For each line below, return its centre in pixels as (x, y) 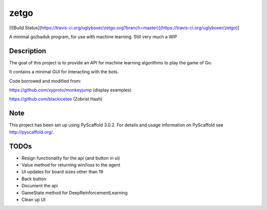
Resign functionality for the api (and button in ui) (71, 158)
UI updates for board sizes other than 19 (62, 172)
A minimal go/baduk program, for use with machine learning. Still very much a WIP (93, 37)
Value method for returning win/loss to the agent (71, 165)
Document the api (40, 186)
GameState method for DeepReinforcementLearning (75, 193)
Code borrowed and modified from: (45, 81)
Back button (34, 179)
